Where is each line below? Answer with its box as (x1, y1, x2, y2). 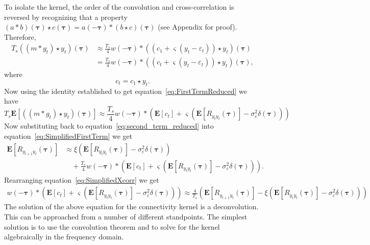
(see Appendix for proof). (158, 21, 237, 32)
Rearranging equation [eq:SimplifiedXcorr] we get (4, 174, 159, 185)
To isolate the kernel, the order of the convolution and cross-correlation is (4, 2, 234, 12)
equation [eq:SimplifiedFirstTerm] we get (4, 131, 133, 141)
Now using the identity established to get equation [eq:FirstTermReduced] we (4, 85, 248, 96)
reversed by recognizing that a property (4, 11, 128, 22)
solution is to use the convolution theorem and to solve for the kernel (4, 221, 220, 232)
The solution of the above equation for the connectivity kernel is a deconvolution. (4, 201, 259, 212)
